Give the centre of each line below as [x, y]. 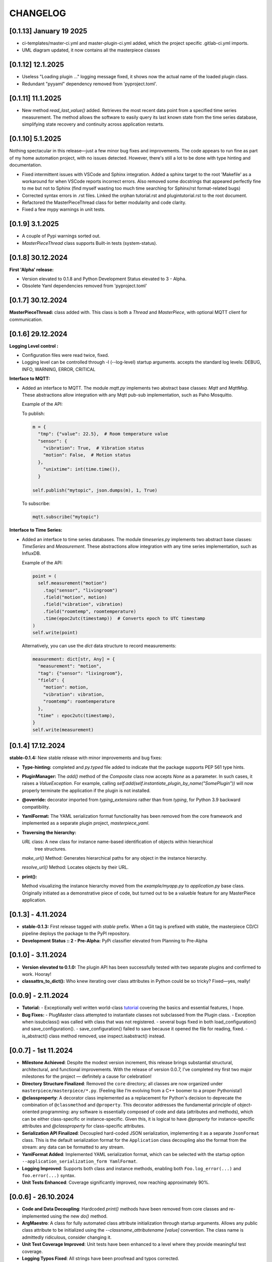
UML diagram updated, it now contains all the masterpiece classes [91, 50]
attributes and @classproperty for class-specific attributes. [83, 1126]
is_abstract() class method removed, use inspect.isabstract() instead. [94, 1036]
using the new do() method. [79, 1216]
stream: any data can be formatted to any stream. [73, 1147]
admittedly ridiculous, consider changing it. [67, 1237]
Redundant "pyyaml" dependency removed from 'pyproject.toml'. [89, 84]
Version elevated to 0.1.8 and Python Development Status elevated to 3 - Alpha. [104, 279]
